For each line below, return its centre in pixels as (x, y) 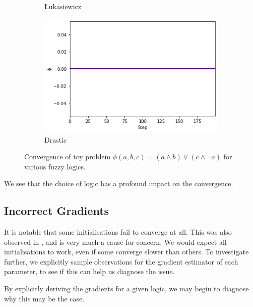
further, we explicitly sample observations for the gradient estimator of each (121, 261)
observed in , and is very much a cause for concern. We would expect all (115, 242)
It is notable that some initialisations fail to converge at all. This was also (118, 232)
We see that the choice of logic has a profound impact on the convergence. (119, 183)
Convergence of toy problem (68, 157)
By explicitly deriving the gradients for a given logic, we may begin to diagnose (126, 289)
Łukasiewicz (63, 6)
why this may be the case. (44, 298)
